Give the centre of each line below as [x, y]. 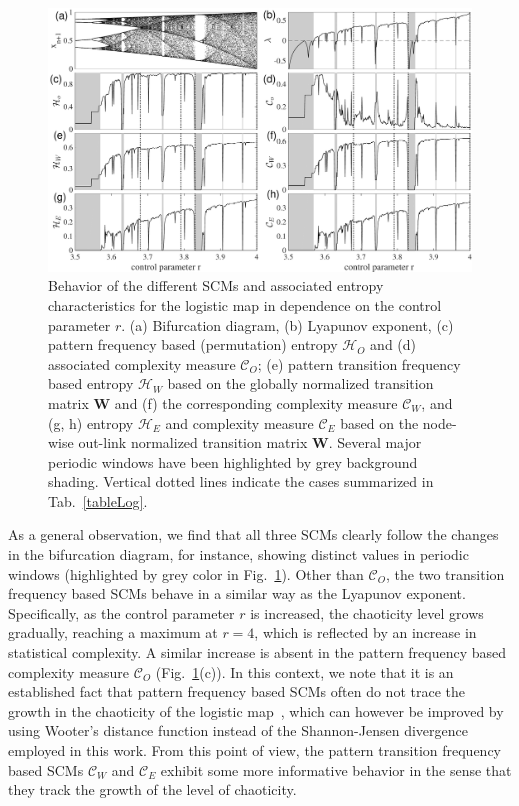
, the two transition [445, 573]
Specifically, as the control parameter [121, 612]
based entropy [91, 383]
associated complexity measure [142, 363]
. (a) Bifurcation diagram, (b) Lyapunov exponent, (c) [287, 324]
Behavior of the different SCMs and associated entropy [216, 285]
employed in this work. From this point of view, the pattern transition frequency [254, 750]
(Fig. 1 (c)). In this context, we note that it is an [304, 671]
